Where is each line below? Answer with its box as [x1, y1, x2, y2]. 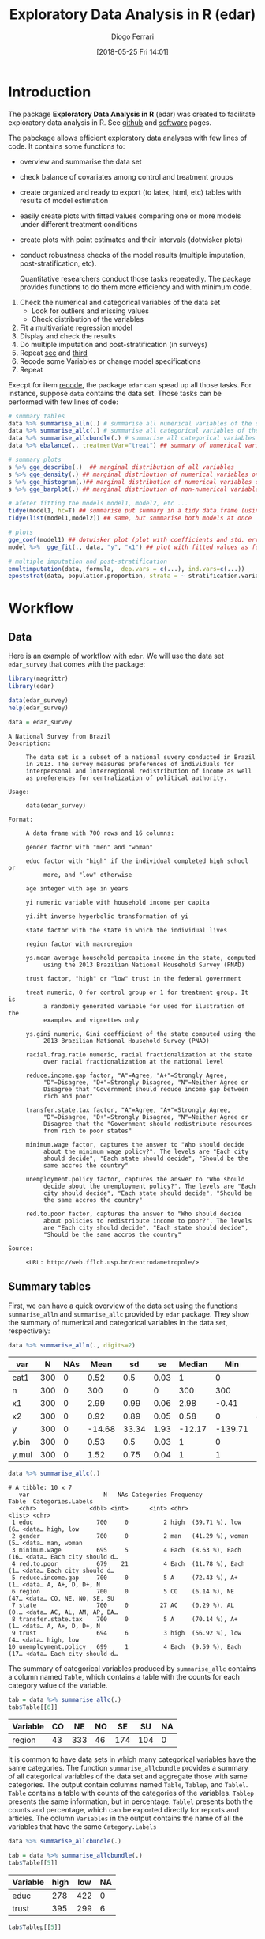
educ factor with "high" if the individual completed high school [25, 856, 248, 865]
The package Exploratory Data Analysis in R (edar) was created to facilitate [8, 109, 256, 119]
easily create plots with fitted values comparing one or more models [19, 211, 241, 221]
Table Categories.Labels [8, 1498, 93, 1506]
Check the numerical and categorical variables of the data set [19, 297, 221, 307]
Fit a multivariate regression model [19, 323, 132, 332]
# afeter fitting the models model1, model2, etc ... [8, 500, 189, 508]
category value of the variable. [8, 1680, 108, 1690]
